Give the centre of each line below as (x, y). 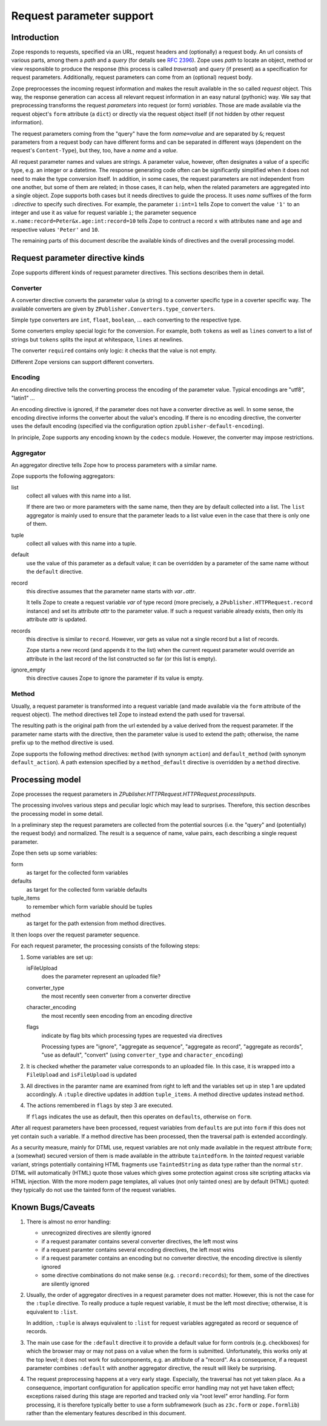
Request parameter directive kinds (78, 258)
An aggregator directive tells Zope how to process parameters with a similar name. (114, 465)
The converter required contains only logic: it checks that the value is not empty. (114, 351)
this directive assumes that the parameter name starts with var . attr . (111, 591)
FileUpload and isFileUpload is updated (82, 1075)
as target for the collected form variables (77, 873)
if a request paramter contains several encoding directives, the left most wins (138, 1249)
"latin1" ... (23, 398)
